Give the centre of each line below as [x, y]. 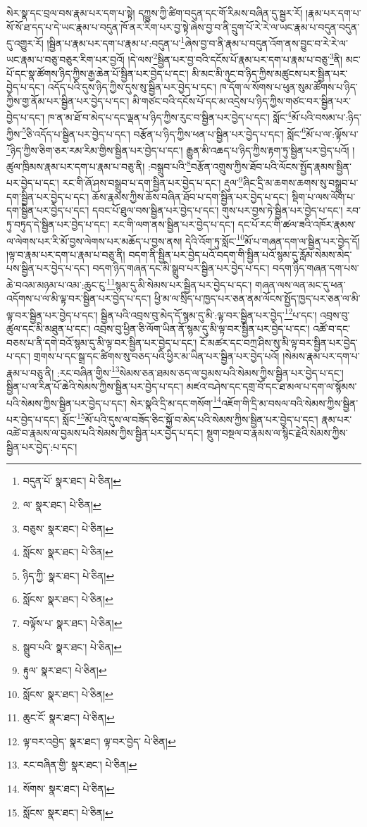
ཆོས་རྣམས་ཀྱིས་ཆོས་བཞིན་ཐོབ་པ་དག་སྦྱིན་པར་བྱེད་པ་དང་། [191, 196]
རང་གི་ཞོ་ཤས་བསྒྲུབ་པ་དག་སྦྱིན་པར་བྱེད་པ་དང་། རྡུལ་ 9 [153, 182]
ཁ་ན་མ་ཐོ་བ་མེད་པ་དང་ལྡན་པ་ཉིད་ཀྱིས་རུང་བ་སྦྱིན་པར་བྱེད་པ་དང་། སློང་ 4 [169, 116]
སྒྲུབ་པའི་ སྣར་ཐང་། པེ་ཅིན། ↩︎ [72, 646]
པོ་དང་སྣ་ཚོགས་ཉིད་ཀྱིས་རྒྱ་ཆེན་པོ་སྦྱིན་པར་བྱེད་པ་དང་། [98, 73]
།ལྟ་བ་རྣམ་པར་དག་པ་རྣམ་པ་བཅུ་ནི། [66, 254]
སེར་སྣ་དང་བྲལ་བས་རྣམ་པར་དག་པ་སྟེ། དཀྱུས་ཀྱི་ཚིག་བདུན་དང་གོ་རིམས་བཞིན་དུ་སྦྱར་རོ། [155, 13]
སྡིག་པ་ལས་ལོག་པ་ [324, 196]
